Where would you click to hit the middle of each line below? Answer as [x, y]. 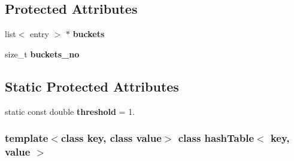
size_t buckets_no [42, 54]
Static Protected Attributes [92, 86]
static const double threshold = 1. [70, 111]
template [27, 138]
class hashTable [216, 138]
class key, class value [111, 138]
